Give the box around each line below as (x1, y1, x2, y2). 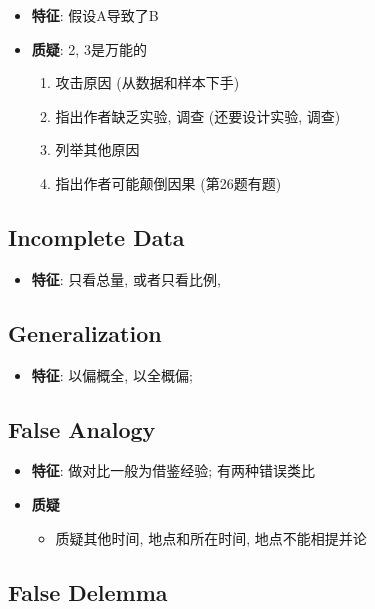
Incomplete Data (8, 221, 185, 252)
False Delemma (8, 576, 168, 607)
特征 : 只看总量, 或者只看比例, (31, 268, 221, 289)
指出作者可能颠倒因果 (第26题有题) (55, 172, 282, 193)
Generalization (8, 317, 162, 348)
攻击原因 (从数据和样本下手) (55, 72, 240, 93)
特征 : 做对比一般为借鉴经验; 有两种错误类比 (31, 460, 315, 481)
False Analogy (8, 413, 156, 444)
